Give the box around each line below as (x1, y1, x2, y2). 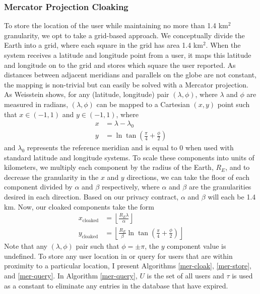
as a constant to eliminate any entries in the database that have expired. (4, 280, 228, 290)
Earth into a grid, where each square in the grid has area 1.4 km (4, 40, 203, 50)
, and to (225, 162, 250, 172)
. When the (206, 40, 241, 50)
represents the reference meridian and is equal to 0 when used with (27, 142, 234, 153)
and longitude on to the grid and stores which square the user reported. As (4, 59, 236, 70)
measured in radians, (4, 99, 69, 109)
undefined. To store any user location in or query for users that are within (4, 250, 233, 261)
